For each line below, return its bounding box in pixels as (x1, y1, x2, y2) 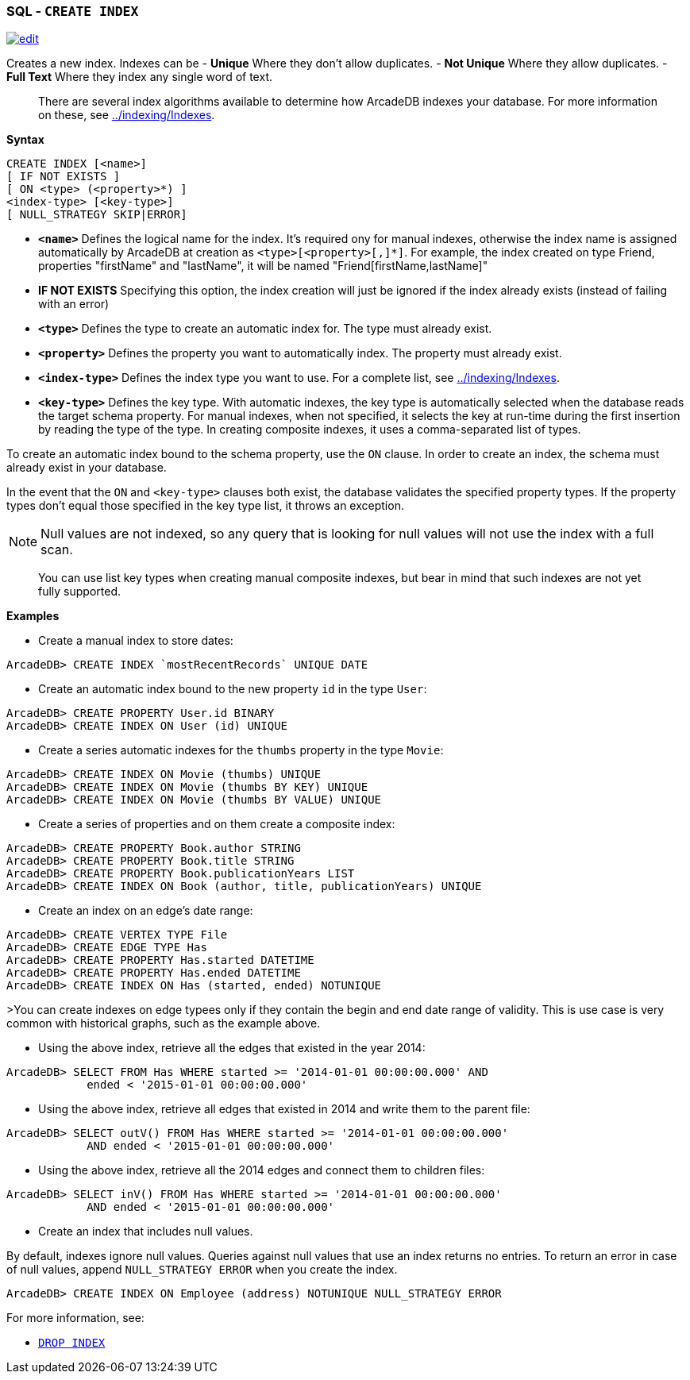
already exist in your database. (6, 461, 167, 475)
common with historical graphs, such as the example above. (6, 1016, 321, 1031)
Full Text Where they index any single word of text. (6, 70, 272, 84)
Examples (6, 609, 60, 623)
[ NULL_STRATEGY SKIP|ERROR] (6, 208, 187, 222)
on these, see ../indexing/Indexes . (38, 108, 215, 122)
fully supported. (38, 584, 121, 599)
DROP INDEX (38, 1336, 106, 1350)
